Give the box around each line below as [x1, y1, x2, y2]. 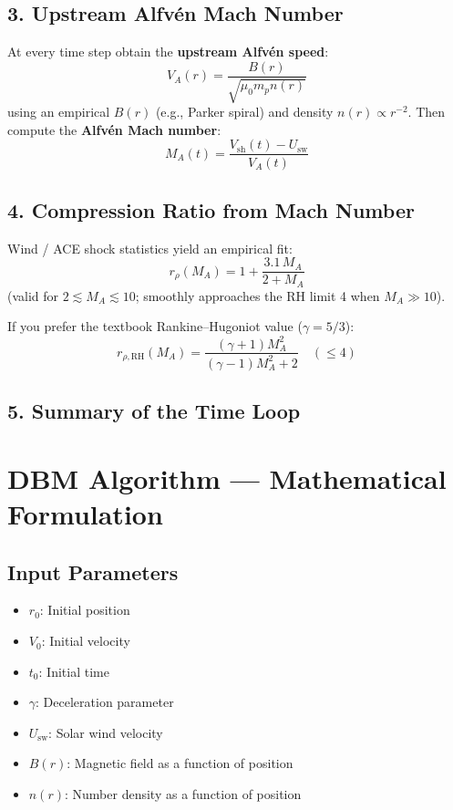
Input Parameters [7, 557, 179, 586]
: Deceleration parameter [36, 692, 174, 711]
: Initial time [38, 661, 109, 680]
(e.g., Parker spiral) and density [155, 102, 334, 121]
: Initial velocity [41, 631, 130, 650]
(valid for [7, 286, 59, 305]
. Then [407, 102, 446, 121]
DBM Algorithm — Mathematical [7, 459, 447, 496]
